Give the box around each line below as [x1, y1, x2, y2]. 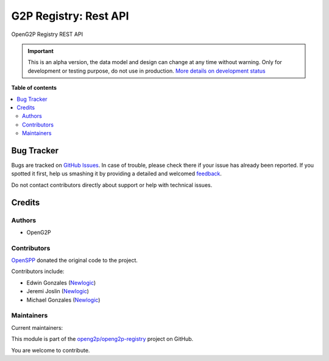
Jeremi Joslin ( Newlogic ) [26, 288, 90, 295]
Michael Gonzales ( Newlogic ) [26, 296, 101, 304]
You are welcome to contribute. [11, 346, 90, 354]
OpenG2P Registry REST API [11, 31, 83, 38]
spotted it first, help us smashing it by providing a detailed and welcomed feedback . [11, 170, 222, 177]
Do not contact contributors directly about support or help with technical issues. [11, 181, 213, 189]
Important [27, 47, 54, 54]
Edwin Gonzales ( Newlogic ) [26, 279, 96, 286]
